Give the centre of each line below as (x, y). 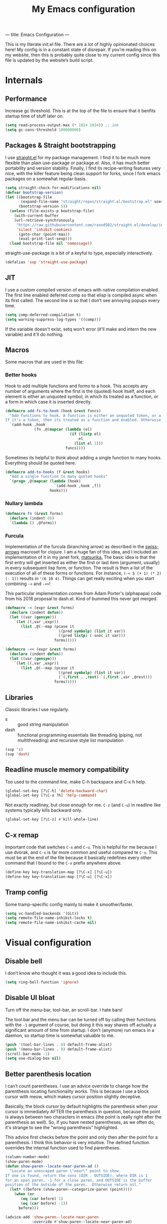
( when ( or (24, 1194)
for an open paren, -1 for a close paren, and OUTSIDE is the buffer (79, 1180)
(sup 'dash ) (17, 754)
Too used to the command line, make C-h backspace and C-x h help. (76, 782)
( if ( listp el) (85, 434)
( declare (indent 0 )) (32, 518)
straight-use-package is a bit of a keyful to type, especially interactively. (79, 253)
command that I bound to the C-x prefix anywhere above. (63, 863)
